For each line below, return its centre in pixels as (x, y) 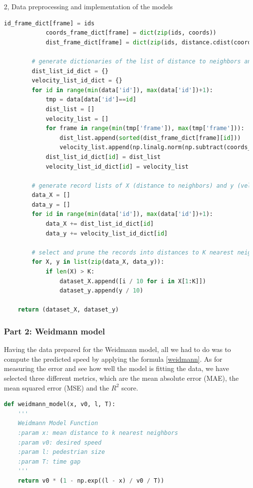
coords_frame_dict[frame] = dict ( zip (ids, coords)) (131, 33)
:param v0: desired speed (60, 442)
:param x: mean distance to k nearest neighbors (98, 433)
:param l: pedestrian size (61, 452)
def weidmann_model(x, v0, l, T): (60, 404)
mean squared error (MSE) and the (56, 387)
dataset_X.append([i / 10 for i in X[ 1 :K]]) (133, 281)
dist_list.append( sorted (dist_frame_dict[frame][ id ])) (150, 138)
